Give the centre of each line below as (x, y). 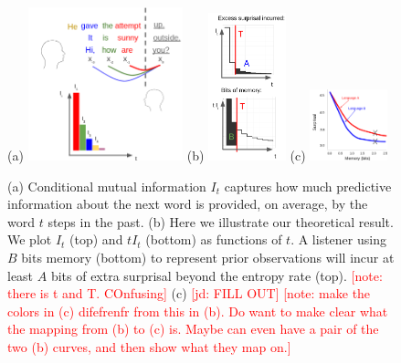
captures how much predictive (308, 186)
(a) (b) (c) (157, 155)
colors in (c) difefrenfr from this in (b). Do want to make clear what (198, 311)
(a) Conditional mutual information (107, 186)
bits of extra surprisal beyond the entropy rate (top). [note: (216, 275)
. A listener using (338, 239)
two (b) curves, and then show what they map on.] (149, 346)
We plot (30, 239)
